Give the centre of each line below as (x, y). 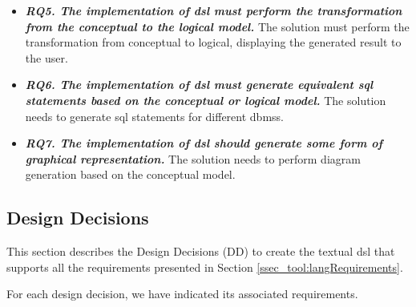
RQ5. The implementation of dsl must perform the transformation (214, 10)
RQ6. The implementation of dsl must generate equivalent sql (199, 85)
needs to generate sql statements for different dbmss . (154, 116)
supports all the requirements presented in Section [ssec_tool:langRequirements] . (205, 267)
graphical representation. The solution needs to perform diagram (193, 158)
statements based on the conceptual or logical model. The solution (206, 100)
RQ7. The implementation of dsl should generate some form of (204, 143)
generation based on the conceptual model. (130, 174)
